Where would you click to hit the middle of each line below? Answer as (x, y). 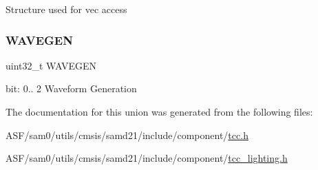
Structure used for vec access (66, 9)
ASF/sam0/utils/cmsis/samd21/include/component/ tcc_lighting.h (147, 158)
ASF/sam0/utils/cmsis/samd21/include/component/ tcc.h (127, 135)
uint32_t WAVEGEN (51, 65)
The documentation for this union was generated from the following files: (159, 111)
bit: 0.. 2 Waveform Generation (71, 88)
